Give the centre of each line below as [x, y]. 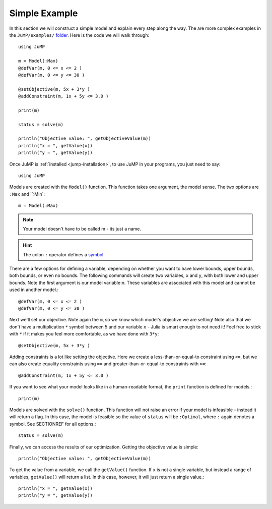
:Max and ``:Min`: [27, 194]
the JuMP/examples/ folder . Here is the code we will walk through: [79, 35]
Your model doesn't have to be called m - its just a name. [82, 229]
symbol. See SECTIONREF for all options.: [53, 424]
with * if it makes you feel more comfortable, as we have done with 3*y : [84, 334]
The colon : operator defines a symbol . [64, 254]
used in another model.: [34, 290]
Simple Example [44, 13]
